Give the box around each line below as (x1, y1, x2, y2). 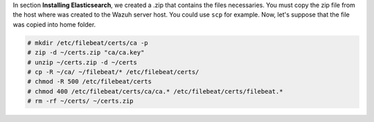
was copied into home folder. (12, 20, 96, 28)
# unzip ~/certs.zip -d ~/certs (27, 58, 138, 66)
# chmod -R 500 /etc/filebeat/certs (27, 78, 152, 86)
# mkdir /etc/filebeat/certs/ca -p (27, 39, 148, 46)
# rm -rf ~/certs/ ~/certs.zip (27, 97, 134, 105)
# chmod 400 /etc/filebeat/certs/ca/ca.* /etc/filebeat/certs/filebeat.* (27, 87, 283, 95)
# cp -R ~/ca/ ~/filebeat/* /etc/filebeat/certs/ (27, 68, 199, 76)
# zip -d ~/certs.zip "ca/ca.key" (27, 49, 145, 57)
